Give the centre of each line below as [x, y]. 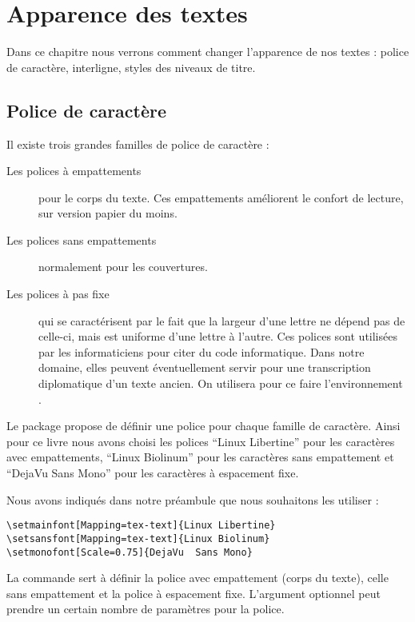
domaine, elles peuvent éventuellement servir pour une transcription [205, 367]
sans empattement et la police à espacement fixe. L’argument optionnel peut [194, 593]
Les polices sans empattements [82, 239]
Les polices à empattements [74, 171]
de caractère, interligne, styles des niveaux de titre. [131, 67]
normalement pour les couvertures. [123, 267]
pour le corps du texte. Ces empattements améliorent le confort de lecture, [221, 197]
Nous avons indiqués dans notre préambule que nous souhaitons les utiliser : [193, 499]
